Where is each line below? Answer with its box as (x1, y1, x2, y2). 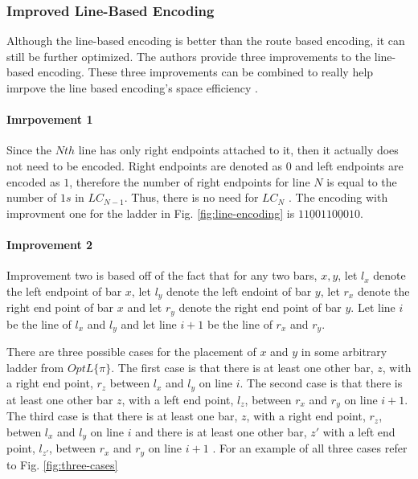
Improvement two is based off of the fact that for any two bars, (6, 267, 318, 284)
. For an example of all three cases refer (212, 440, 408, 456)
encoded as (6, 173, 60, 190)
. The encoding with (288, 189, 388, 206)
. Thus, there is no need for (124, 189, 259, 206)
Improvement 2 (6, 235, 93, 252)
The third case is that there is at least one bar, (6, 407, 238, 424)
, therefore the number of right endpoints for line (69, 173, 310, 190)
